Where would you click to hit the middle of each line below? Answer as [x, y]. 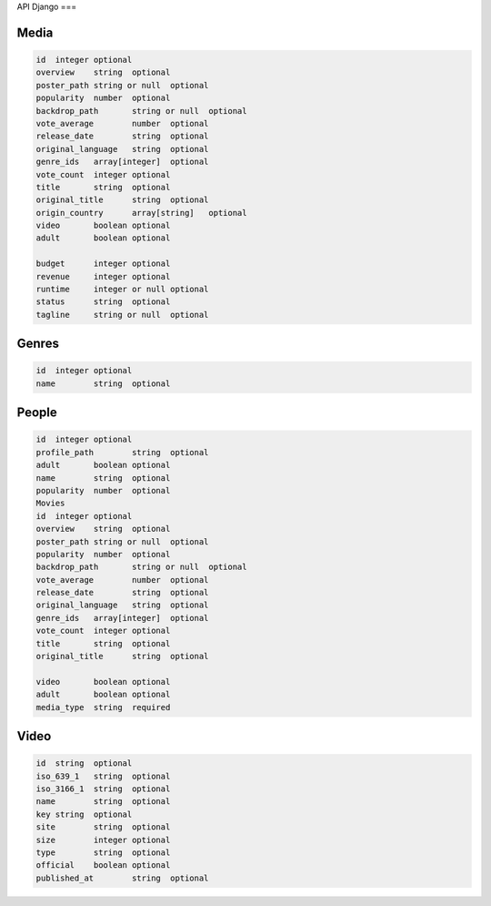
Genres [38, 344]
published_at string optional [122, 878]
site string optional [103, 827]
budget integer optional [103, 264]
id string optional [84, 763]
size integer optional [103, 840]
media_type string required [103, 707]
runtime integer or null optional [122, 290]
